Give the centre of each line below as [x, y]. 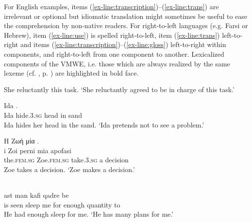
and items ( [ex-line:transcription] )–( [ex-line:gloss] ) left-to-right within [123, 44]
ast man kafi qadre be [36, 195]
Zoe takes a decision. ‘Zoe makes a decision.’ [69, 169]
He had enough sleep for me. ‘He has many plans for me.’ [89, 214]
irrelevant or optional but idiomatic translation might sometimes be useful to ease [126, 16]
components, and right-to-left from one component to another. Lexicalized [114, 54]
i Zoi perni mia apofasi [38, 150]
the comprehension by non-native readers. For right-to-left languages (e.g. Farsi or [126, 25]
